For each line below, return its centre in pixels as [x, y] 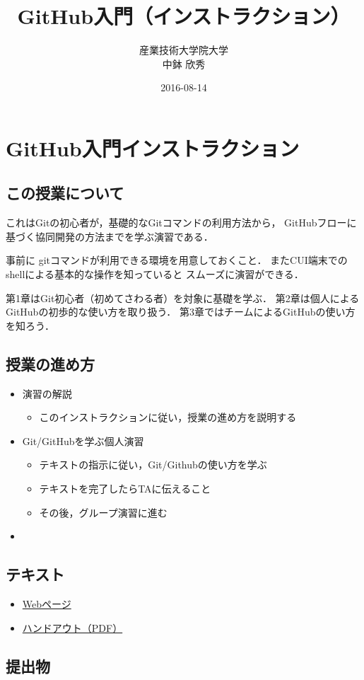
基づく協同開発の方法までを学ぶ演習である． [110, 236]
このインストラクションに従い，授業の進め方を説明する [168, 417]
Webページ [47, 604]
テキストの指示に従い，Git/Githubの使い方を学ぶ [153, 465]
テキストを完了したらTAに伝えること [125, 489]
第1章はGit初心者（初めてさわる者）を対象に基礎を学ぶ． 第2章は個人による [183, 298]
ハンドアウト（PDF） [72, 627]
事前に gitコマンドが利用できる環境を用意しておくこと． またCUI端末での [177, 260]
